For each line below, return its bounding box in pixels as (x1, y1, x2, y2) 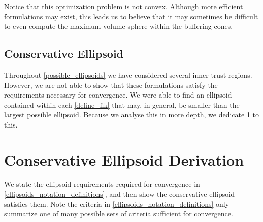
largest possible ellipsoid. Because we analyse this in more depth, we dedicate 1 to (4, 109, 259, 120)
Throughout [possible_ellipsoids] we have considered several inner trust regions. (4, 69, 252, 80)
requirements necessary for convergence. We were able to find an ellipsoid (4, 89, 232, 100)
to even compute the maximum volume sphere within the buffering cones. (4, 21, 233, 31)
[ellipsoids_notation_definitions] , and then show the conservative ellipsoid (4, 188, 235, 199)
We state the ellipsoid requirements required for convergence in (4, 178, 200, 189)
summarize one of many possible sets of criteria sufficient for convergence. (4, 208, 233, 219)
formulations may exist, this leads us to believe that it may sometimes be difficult (4, 11, 258, 21)
